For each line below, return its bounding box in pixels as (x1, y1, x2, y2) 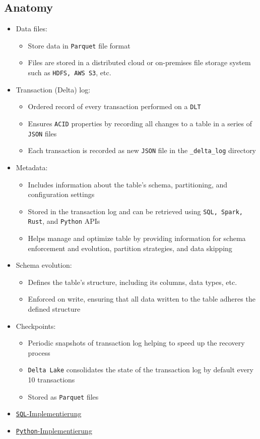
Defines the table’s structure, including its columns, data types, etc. (28, 276, 237, 287)
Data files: (16, 23, 47, 34)
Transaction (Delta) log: (16, 84, 91, 94)
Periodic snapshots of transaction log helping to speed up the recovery (28, 337, 245, 348)
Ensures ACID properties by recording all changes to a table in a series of (28, 118, 252, 128)
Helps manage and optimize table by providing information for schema (28, 233, 246, 243)
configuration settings (28, 189, 95, 200)
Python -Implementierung (16, 425, 92, 435)
